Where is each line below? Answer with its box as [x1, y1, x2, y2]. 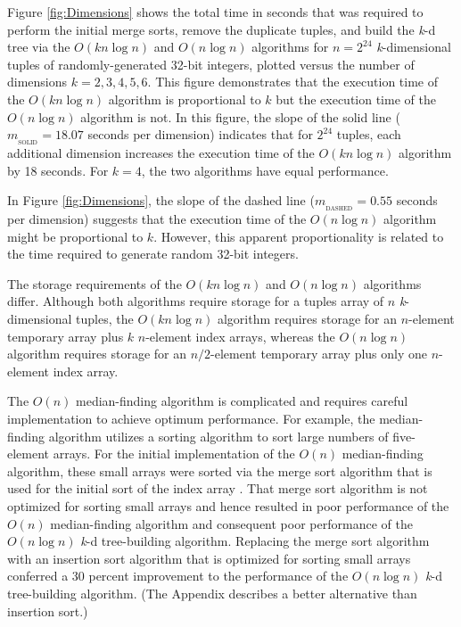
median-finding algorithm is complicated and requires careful [76, 392, 408, 410]
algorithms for [251, 37, 329, 56]
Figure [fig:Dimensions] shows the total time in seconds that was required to [7, 3, 424, 21]
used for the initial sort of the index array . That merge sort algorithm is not [7, 479, 428, 498]
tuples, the [76, 309, 134, 328]
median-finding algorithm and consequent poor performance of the [50, 514, 413, 532]
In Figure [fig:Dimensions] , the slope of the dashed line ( [7, 191, 315, 210]
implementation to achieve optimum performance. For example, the [7, 409, 375, 427]
